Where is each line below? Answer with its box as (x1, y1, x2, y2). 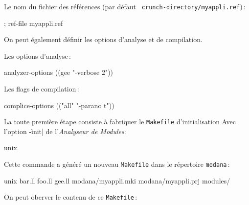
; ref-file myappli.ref (4, 18, 63, 28)
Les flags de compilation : (4, 84, 79, 94)
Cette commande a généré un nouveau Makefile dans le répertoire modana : (4, 159, 230, 169)
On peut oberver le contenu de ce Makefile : (4, 192, 137, 202)
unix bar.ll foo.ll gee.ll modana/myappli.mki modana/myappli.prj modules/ (4, 175, 230, 185)
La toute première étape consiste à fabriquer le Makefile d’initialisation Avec (4, 116, 236, 127)
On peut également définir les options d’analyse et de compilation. (4, 34, 203, 45)
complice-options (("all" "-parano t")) (4, 100, 114, 110)
